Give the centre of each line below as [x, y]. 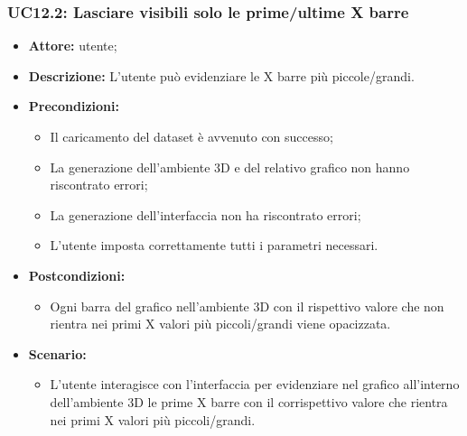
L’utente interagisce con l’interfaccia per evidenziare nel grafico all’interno [255, 384]
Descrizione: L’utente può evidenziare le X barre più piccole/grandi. [221, 75]
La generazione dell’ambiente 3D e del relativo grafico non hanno [230, 167]
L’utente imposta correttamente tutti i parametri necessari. [214, 245]
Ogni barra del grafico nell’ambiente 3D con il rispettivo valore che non [247, 306]
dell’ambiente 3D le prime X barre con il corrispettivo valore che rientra [249, 401]
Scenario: [57, 353]
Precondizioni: [74, 106]
